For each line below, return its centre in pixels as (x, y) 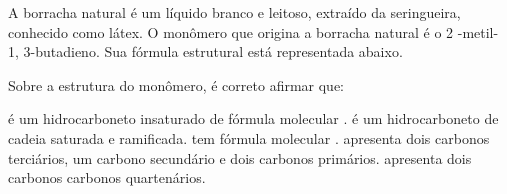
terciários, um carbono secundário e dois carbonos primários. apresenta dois (240, 157)
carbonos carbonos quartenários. (107, 177)
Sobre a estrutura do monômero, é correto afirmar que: (176, 84)
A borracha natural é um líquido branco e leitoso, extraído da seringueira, (234, 12)
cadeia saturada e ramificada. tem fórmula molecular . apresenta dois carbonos (249, 137)
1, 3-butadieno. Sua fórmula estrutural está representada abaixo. (205, 51)
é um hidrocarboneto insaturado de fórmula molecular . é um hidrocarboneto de (253, 118)
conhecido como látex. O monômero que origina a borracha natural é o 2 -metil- (253, 31)
